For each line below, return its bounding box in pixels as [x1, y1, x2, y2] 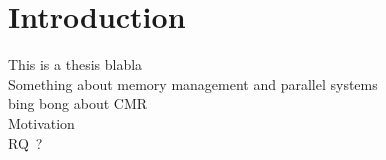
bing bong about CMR [8, 93, 148, 114]
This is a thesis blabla [8, 54, 143, 75]
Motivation [8, 112, 75, 133]
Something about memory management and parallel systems [8, 73, 378, 94]
